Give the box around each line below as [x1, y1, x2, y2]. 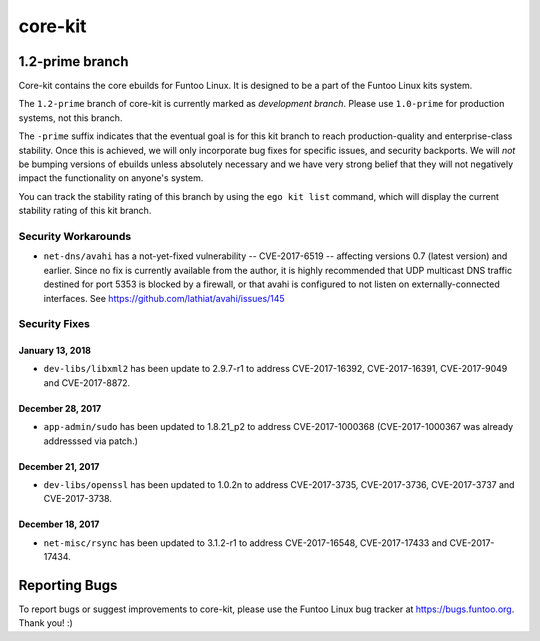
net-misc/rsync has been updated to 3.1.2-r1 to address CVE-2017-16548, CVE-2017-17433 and [43, 536, 448, 549]
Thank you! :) [18, 617, 74, 629]
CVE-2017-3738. [43, 493, 112, 505]
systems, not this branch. [18, 111, 123, 124]
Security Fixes [18, 317, 90, 331]
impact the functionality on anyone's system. [18, 172, 204, 184]
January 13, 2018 [18, 345, 92, 357]
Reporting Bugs [18, 577, 118, 594]
